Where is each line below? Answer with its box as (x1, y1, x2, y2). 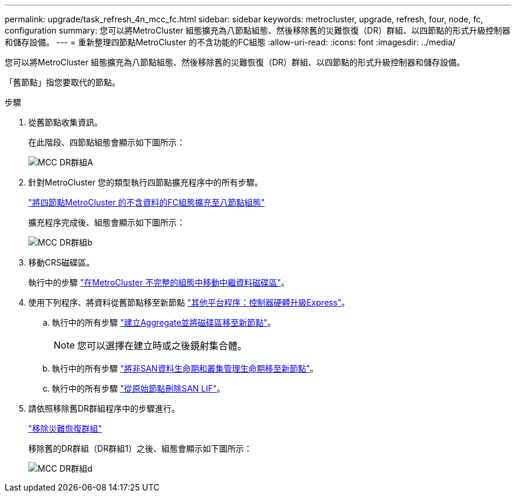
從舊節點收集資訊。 (28, 117, 102, 127)
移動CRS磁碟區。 (28, 257, 95, 267)
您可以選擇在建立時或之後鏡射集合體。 (77, 340, 247, 352)
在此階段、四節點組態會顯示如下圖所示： (28, 137, 185, 147)
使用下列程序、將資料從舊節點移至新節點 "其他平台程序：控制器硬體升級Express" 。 (28, 297, 350, 307)
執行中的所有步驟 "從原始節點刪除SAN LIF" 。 (52, 383, 226, 393)
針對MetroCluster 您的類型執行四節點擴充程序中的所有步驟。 (28, 177, 263, 187)
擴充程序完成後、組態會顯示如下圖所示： (28, 217, 185, 227)
